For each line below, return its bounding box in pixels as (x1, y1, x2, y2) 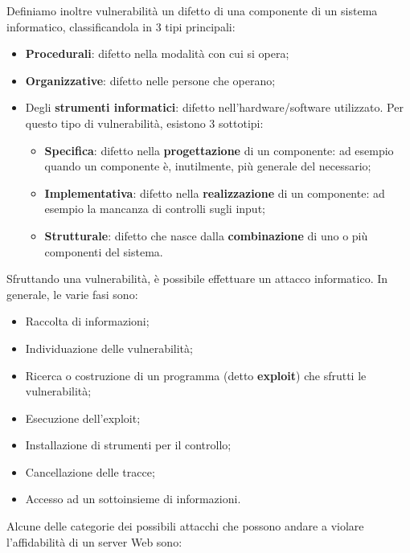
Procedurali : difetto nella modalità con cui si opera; (25, 45, 289, 62)
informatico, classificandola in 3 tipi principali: (6, 18, 236, 35)
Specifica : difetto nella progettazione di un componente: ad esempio (44, 141, 394, 158)
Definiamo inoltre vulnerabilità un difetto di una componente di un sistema (6, 2, 378, 18)
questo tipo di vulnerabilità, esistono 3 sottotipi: (25, 114, 264, 131)
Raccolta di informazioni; (25, 313, 150, 330)
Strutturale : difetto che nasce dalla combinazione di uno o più (44, 227, 368, 244)
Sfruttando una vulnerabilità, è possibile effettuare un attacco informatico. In (6, 270, 388, 287)
